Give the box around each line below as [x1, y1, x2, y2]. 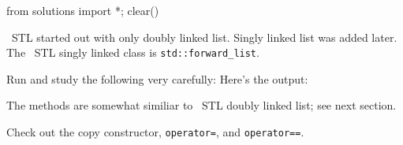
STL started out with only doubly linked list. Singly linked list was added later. [11, 28, 397, 45]
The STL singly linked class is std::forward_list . [6, 44, 259, 61]
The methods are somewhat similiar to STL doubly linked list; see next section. [6, 97, 397, 113]
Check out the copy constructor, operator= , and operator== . [6, 124, 304, 140]
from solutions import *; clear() [6, 2, 159, 18]
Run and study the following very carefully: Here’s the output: [6, 70, 308, 87]
